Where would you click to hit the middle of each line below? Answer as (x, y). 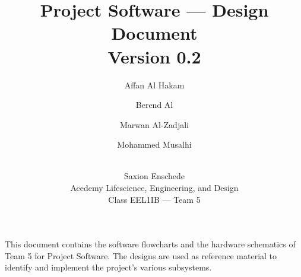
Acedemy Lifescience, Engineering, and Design (154, 188)
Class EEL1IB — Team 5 (154, 199)
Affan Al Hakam (154, 85)
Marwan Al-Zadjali (154, 124)
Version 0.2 (154, 56)
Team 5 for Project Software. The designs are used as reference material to (141, 255)
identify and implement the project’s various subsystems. (108, 267)
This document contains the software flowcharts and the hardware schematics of (150, 244)
